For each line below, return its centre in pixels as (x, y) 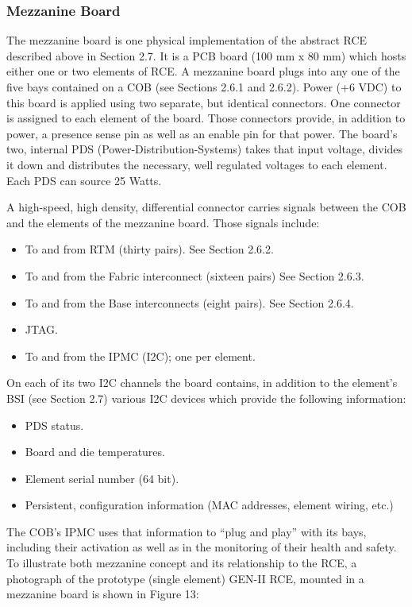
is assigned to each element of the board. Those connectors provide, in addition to (206, 118)
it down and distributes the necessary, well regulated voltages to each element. (197, 164)
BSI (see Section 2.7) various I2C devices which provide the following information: (206, 398)
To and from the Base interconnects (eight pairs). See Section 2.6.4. (189, 302)
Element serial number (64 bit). (102, 478)
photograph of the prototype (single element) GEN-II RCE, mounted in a (185, 578)
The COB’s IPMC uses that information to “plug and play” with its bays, (187, 531)
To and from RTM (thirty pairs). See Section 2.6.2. (149, 249)
